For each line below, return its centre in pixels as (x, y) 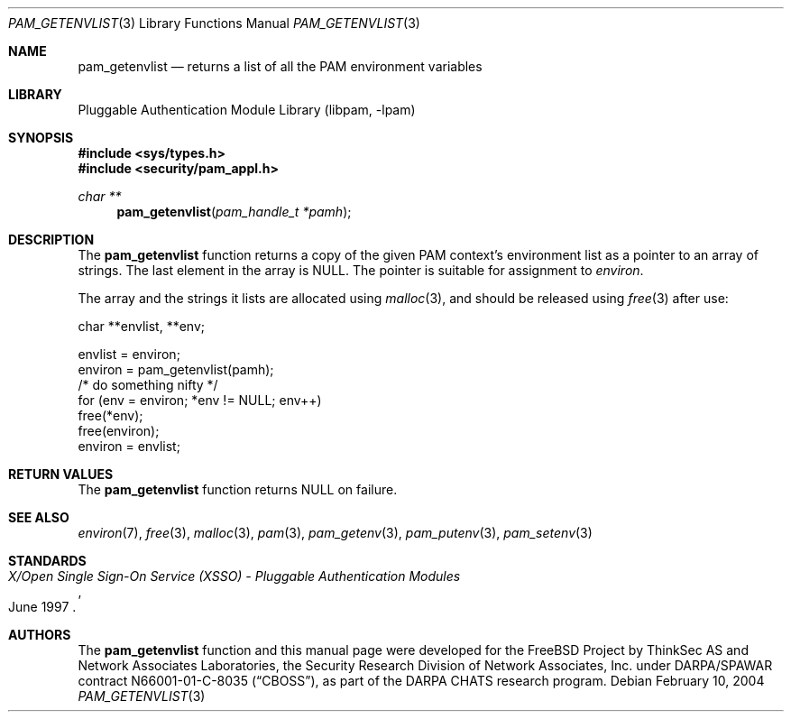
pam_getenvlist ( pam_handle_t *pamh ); (234, 212)
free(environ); (119, 431)
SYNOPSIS (41, 138)
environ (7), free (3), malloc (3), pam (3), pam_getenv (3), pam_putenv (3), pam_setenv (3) (335, 533)
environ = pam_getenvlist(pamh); (176, 369)
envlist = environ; (129, 354)
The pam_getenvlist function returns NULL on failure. (238, 489)
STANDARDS (47, 561)
